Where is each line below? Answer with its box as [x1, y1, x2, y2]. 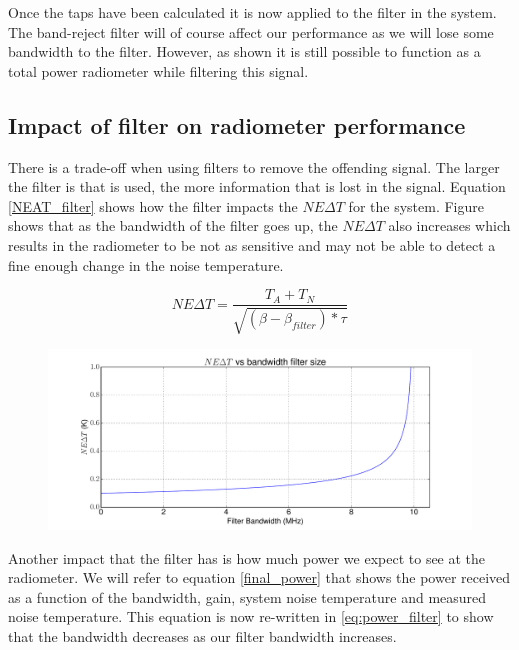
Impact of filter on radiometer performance [8, 109, 466, 140]
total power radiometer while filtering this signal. [8, 60, 309, 81]
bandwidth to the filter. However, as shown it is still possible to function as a [8, 41, 481, 62]
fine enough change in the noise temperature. [8, 254, 284, 275]
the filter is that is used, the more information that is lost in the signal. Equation [8, 176, 506, 197]
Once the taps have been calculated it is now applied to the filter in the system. [8, 2, 497, 22]
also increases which [388, 215, 511, 236]
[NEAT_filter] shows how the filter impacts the [8, 195, 298, 216]
